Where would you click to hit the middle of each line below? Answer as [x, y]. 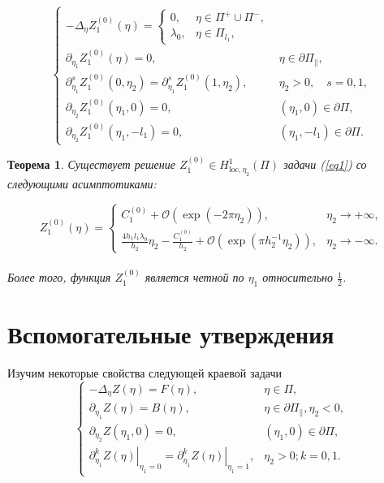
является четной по [194, 277]
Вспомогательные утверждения [171, 334]
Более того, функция [59, 277]
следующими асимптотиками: [82, 183]
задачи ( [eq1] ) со [325, 164]
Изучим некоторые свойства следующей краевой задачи [145, 373]
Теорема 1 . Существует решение [91, 164]
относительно [298, 277]
